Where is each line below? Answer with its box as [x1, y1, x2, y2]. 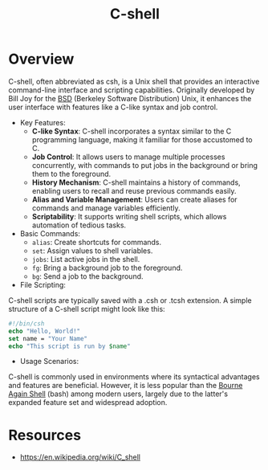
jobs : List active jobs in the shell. [31, 254, 140, 264]
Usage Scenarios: [19, 357, 79, 366]
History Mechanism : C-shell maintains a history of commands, [31, 178, 241, 187]
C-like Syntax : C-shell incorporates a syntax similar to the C [31, 126, 232, 136]
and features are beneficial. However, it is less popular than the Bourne [8, 381, 243, 390]
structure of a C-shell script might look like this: [8, 304, 166, 313]
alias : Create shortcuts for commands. [31, 237, 162, 247]
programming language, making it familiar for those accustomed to [31, 134, 253, 145]
